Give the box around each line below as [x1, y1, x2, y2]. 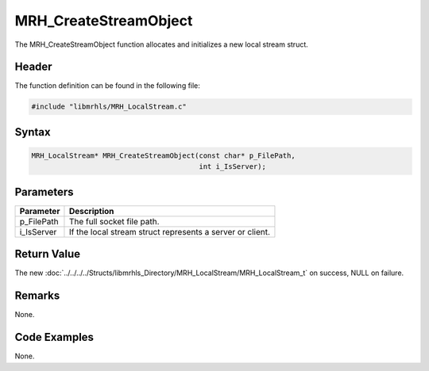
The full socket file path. [68, 216, 160, 227]
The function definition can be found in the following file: [14, 81, 200, 90]
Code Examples [14, 331, 95, 344]
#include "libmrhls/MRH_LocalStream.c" [31, 102, 187, 111]
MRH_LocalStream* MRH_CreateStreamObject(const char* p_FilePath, [31, 151, 296, 160]
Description [68, 205, 114, 216]
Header [14, 60, 52, 74]
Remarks [14, 289, 60, 303]
